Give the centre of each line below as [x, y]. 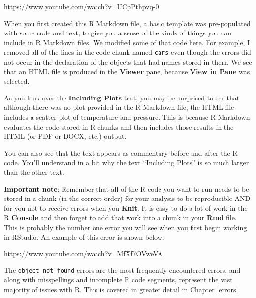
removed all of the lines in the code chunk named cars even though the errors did [128, 52]
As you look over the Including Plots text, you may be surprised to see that [122, 97]
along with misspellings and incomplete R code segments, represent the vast [118, 280]
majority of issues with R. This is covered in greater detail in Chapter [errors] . [122, 289]
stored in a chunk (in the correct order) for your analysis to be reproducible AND [127, 198]
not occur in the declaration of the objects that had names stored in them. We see [128, 62]
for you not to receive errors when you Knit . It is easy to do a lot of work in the [126, 208]
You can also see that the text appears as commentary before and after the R [121, 152]
